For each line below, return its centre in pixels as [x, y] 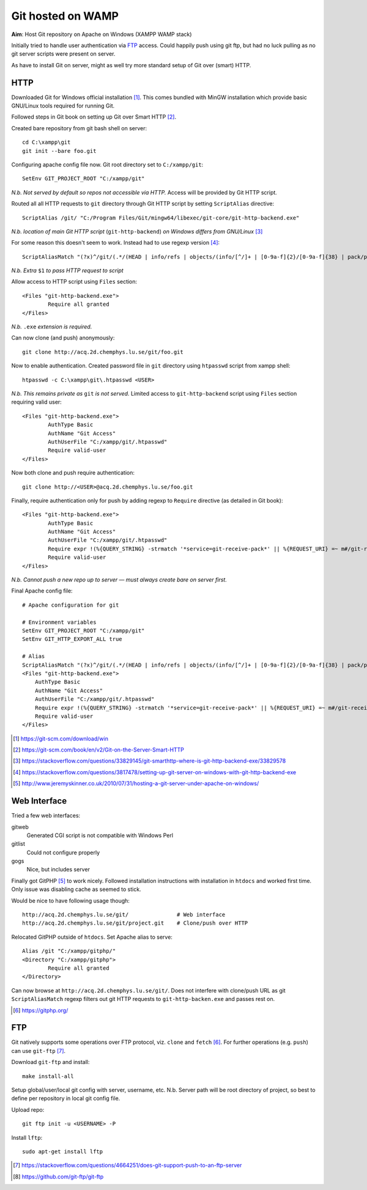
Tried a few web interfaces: [46, 816]
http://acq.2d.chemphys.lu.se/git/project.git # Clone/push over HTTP [135, 923]
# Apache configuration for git [71, 605]
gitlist [18, 844]
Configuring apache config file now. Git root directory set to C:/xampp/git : [107, 164]
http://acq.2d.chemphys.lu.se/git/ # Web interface [124, 915]
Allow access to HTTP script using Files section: [74, 282]
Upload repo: [28, 1109]
